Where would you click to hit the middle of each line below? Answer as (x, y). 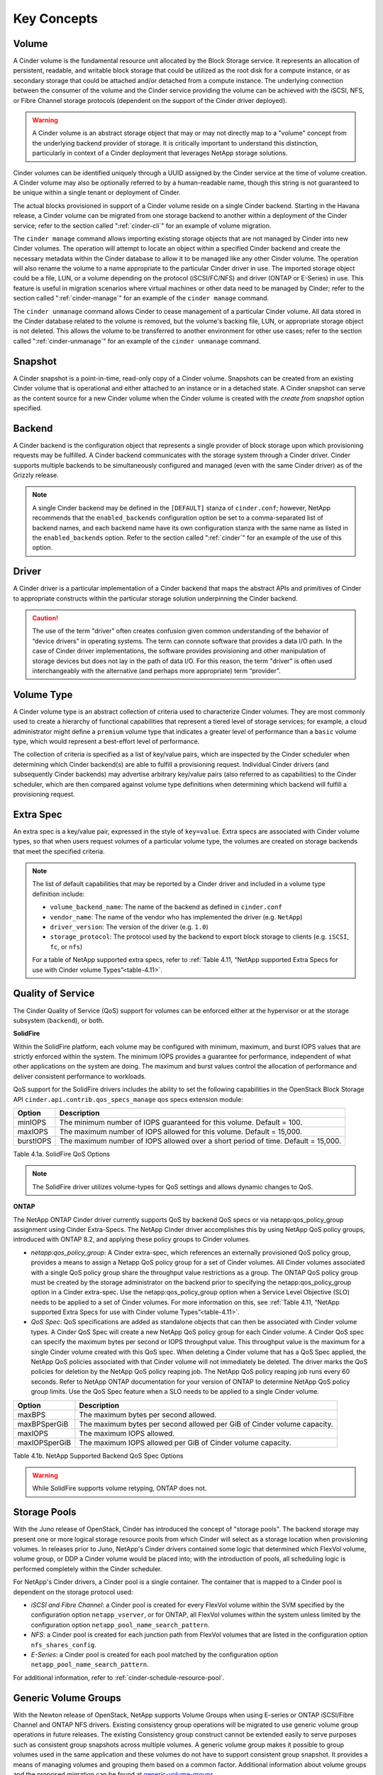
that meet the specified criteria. (59, 851)
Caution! (45, 618)
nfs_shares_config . (64, 1644)
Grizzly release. (36, 475)
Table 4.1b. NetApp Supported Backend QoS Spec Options (98, 1455)
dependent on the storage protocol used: (73, 1592)
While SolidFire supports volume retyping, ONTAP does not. (120, 1488)
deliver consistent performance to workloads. (80, 1076)
